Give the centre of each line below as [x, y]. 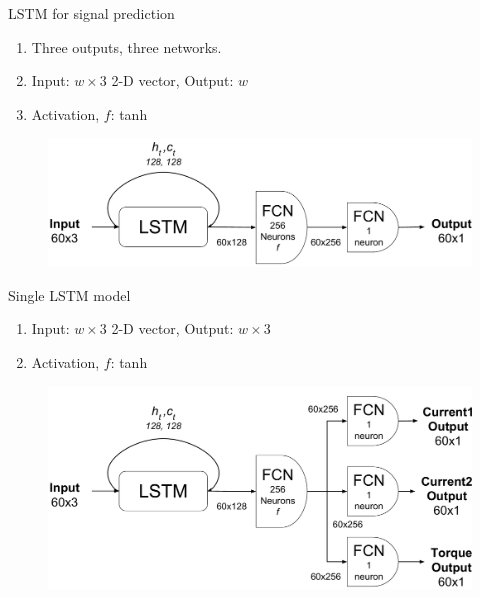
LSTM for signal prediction [91, 13]
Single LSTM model [69, 294]
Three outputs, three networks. [126, 46]
